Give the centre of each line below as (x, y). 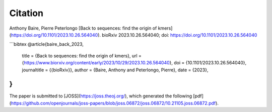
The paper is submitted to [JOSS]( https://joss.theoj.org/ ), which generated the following (101, 96)
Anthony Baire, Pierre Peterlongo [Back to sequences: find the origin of (83, 28)
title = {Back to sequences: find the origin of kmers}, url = (82, 56)
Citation (26, 13)
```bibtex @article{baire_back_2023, (47, 44)
